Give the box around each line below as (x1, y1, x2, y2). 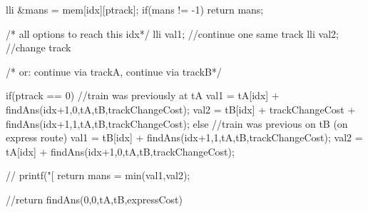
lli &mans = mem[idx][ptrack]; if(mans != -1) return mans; (6, 2, 264, 16)
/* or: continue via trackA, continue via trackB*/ (6, 64, 222, 79)
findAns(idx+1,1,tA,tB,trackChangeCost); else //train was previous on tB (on (6, 116, 348, 131)
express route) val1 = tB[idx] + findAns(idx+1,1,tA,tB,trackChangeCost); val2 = (6, 130, 363, 145)
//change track (6, 40, 71, 55)
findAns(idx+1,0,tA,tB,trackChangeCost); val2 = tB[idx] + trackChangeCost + (6, 101, 356, 116)
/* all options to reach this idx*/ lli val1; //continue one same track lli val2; (6, 26, 339, 41)
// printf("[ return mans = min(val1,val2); (6, 168, 190, 183)
